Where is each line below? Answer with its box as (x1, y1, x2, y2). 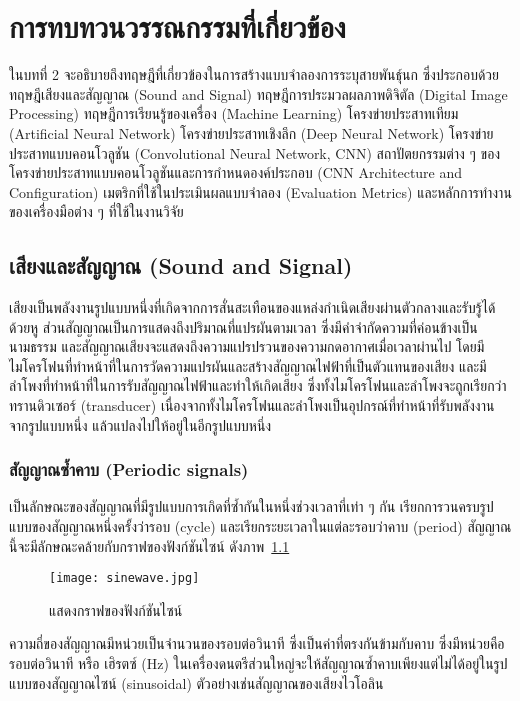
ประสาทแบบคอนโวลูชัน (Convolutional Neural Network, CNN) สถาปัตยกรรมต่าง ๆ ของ (9, 142, 501, 163)
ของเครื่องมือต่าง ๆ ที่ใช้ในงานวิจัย (9, 201, 184, 222)
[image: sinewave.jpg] (49, 571, 200, 586)
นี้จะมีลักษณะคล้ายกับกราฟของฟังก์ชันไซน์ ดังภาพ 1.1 (9, 535, 290, 556)
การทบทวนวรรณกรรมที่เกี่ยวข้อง (9, 6, 346, 47)
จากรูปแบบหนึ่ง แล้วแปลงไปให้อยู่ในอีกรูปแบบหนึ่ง (9, 414, 272, 435)
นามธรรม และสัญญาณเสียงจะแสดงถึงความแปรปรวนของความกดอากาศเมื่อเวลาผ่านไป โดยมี (9, 336, 485, 357)
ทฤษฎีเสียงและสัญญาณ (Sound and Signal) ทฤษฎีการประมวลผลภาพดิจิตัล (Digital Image (9, 83, 508, 104)
